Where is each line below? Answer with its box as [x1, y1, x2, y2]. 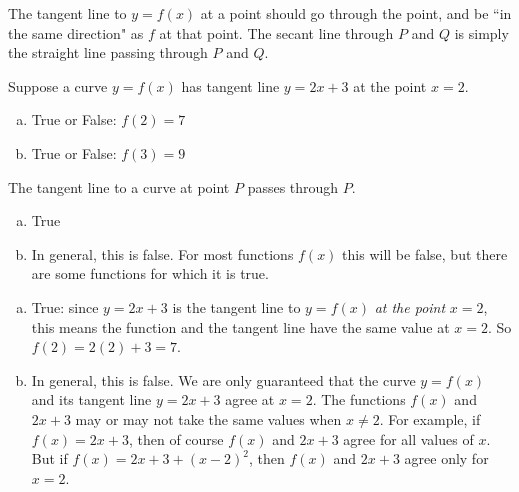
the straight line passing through [8, 42, 208, 63]
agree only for [404, 448, 489, 469]
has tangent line [181, 75, 280, 96]
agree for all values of [343, 428, 474, 449]
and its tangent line [31, 389, 152, 410]
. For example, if [379, 408, 481, 429]
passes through [247, 176, 339, 197]
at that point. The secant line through [159, 22, 394, 43]
